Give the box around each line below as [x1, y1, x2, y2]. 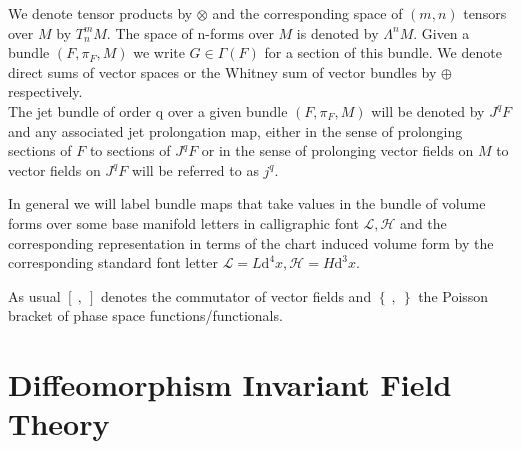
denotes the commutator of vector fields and [101, 285, 372, 306]
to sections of [89, 140, 171, 161]
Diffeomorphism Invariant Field [8, 364, 452, 405]
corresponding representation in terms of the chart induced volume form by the [8, 232, 494, 253]
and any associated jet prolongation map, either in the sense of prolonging [8, 120, 463, 141]
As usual [8, 285, 61, 306]
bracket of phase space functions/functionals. [8, 305, 283, 326]
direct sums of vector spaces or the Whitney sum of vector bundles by [8, 61, 437, 82]
